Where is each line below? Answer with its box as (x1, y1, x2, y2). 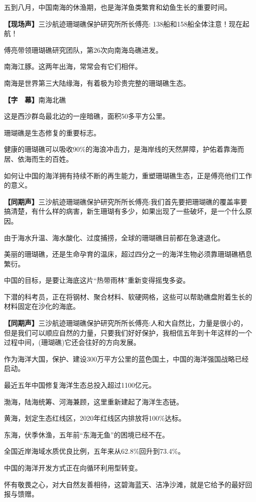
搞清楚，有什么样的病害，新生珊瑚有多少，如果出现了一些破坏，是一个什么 (4, 206, 245, 216)
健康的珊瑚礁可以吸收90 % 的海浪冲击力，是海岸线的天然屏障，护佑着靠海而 (4, 144, 244, 154)
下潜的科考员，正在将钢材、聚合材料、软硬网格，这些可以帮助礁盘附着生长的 (4, 291, 252, 301)
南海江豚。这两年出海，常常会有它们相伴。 (4, 61, 142, 71)
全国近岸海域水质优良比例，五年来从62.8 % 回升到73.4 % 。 (4, 446, 185, 456)
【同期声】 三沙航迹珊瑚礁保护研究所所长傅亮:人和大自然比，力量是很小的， (4, 318, 247, 328)
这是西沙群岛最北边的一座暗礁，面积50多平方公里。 (4, 111, 169, 121)
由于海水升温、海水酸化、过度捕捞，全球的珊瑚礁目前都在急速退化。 (4, 232, 224, 242)
